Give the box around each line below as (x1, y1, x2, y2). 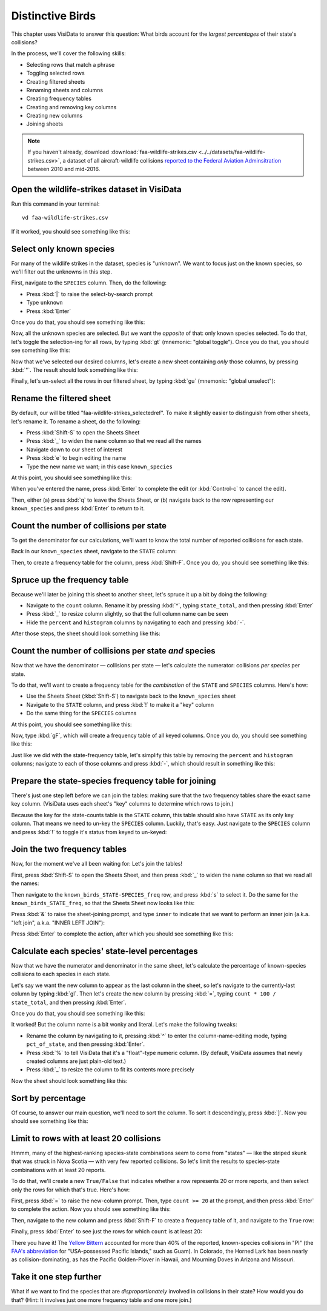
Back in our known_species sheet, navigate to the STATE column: (11, 548, 177, 555)
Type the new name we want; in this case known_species (26, 463, 173, 470)
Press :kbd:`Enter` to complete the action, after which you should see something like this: (11, 930, 233, 937)
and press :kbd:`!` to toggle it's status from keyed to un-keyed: (11, 828, 167, 835)
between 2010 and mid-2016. (27, 166, 101, 173)
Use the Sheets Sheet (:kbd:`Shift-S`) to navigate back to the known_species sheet (26, 692, 236, 700)
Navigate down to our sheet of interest (26, 446, 122, 453)
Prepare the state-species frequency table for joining (11, 775, 216, 786)
